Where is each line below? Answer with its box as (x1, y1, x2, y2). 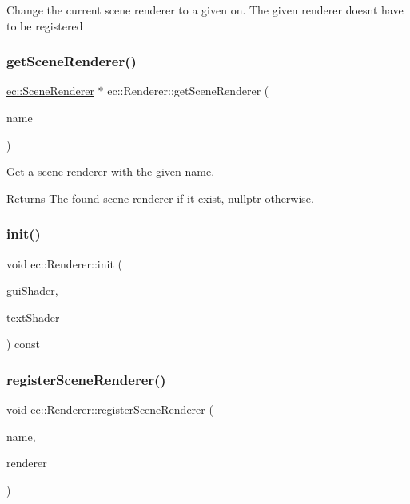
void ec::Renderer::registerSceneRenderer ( (6, 401, 213, 418)
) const (6, 335, 41, 352)
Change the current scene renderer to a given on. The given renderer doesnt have (6, 2, 404, 18)
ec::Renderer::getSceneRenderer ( (107, 82, 269, 99)
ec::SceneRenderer (6, 82, 94, 99)
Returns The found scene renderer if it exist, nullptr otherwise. (6, 189, 314, 206)
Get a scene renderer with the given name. (6, 163, 215, 180)
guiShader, (6, 282, 58, 299)
